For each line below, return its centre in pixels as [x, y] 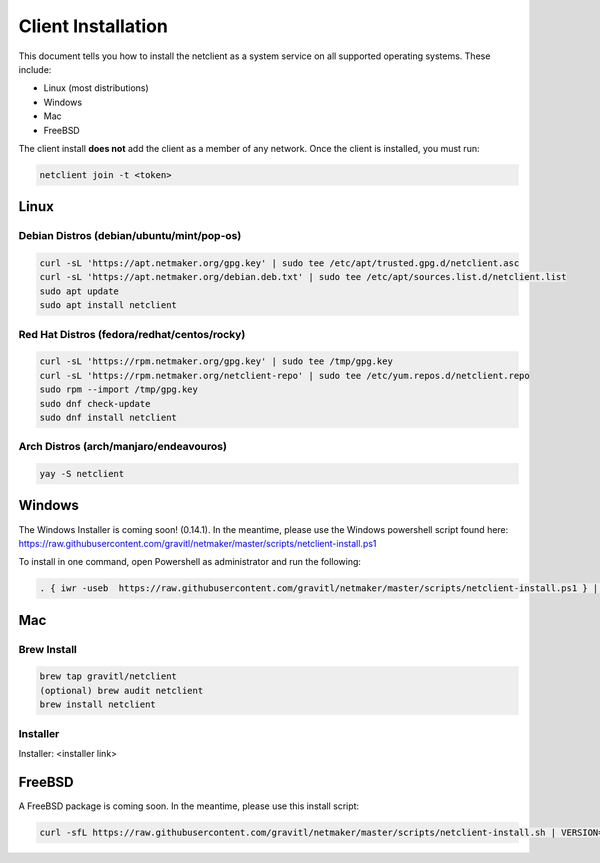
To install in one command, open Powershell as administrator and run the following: [190, 562]
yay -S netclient [82, 474]
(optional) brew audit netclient [121, 690]
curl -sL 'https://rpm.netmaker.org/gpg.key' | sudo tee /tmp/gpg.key [216, 361]
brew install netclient [98, 704]
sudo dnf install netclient [108, 417]
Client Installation [93, 26]
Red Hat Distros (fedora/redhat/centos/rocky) [132, 334]
